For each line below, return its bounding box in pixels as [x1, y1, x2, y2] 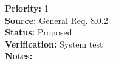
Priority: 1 [5, 2, 49, 14]
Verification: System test [5, 37, 103, 50]
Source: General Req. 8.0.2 [5, 13, 108, 26]
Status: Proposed [5, 26, 72, 38]
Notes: [5, 49, 33, 62]
